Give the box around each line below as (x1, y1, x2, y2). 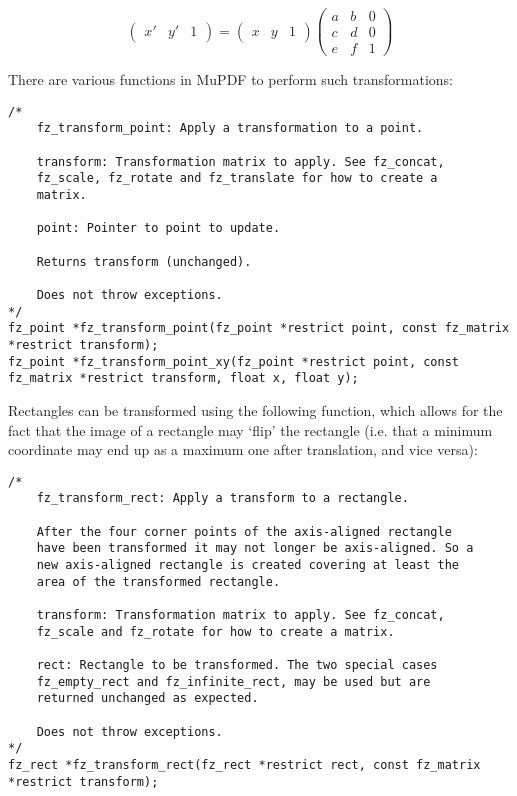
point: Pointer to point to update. (36, 221, 281, 236)
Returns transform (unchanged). (36, 254, 252, 269)
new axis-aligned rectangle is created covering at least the (36, 557, 460, 572)
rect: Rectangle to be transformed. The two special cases (36, 657, 438, 672)
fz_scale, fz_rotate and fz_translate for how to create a (36, 171, 438, 186)
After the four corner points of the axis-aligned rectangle (36, 524, 452, 539)
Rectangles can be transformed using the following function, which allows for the (8, 399, 503, 420)
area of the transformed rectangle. (36, 574, 281, 589)
